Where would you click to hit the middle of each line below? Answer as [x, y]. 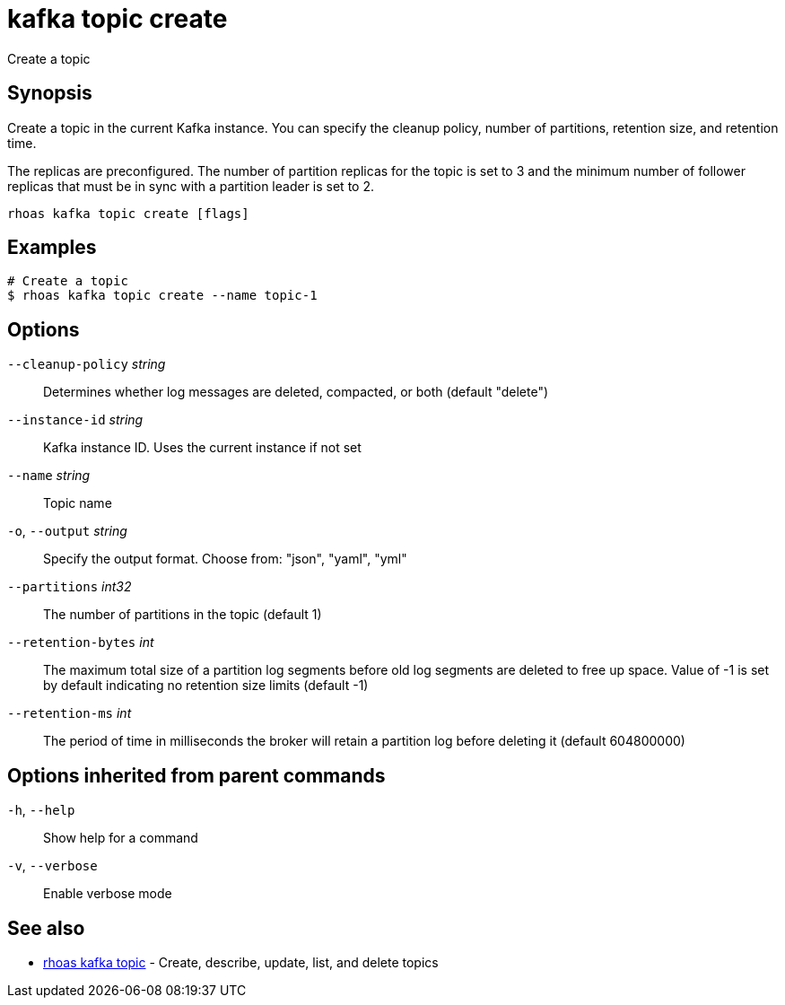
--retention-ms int [70, 713]
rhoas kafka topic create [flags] [128, 213]
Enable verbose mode [108, 894]
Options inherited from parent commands [196, 775]
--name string [49, 476]
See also [46, 928]
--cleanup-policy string [87, 364]
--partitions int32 [70, 587]
